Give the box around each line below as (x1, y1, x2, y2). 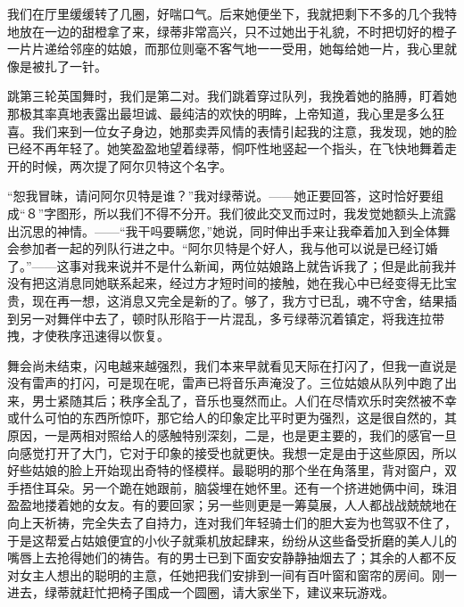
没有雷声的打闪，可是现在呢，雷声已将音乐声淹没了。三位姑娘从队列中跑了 (7, 373, 444, 392)
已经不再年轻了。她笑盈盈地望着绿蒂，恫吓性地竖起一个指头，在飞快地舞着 (7, 139, 444, 158)
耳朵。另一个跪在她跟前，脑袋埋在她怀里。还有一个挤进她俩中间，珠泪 (44, 478, 457, 496)
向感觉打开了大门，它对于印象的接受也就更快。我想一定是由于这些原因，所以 (7, 443, 457, 462)
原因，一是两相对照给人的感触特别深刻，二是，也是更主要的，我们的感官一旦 (7, 426, 457, 445)
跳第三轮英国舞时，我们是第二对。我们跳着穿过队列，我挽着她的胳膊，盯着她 (7, 86, 457, 105)
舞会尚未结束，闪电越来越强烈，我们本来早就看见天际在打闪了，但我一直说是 (7, 356, 457, 374)
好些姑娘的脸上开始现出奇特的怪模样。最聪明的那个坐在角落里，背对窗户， (7, 461, 444, 480)
